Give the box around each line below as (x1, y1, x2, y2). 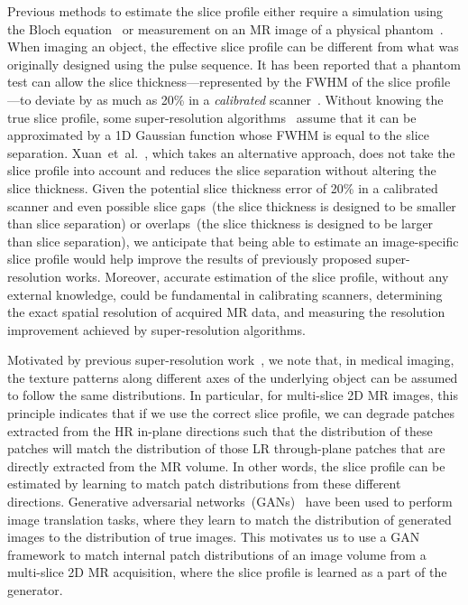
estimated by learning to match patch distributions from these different (7, 474, 401, 493)
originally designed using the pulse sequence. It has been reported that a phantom (7, 54, 461, 73)
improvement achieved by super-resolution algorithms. (7, 320, 306, 339)
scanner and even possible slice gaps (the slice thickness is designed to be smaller (7, 196, 456, 215)
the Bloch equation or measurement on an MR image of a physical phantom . (7, 19, 444, 38)
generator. (7, 581, 63, 599)
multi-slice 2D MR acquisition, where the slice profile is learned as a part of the (7, 563, 447, 582)
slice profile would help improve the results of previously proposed (7, 249, 372, 268)
